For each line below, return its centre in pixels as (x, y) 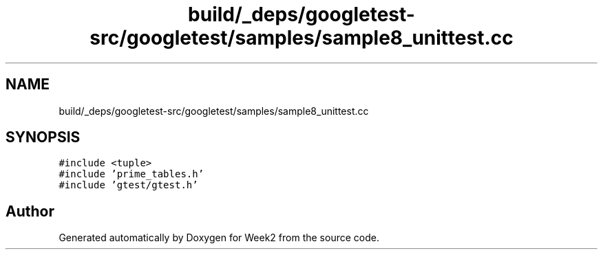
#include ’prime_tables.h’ (131, 174)
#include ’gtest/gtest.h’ (128, 185)
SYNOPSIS (43, 137)
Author (30, 211)
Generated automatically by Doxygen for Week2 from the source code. (219, 238)
